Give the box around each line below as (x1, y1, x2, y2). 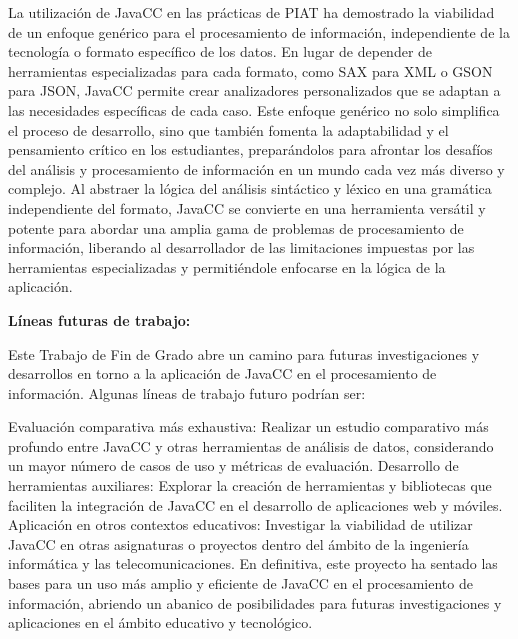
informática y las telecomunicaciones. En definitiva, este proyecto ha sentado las (8, 553, 498, 574)
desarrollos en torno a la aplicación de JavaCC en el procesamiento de (8, 363, 437, 384)
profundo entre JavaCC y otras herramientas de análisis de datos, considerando (8, 435, 494, 456)
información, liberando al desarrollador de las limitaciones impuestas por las (8, 237, 475, 258)
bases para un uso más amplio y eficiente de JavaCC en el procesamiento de (8, 573, 473, 594)
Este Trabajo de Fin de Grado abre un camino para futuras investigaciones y (8, 343, 480, 364)
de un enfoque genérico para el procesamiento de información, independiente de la (8, 21, 510, 42)
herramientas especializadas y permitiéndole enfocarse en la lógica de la (8, 256, 446, 277)
